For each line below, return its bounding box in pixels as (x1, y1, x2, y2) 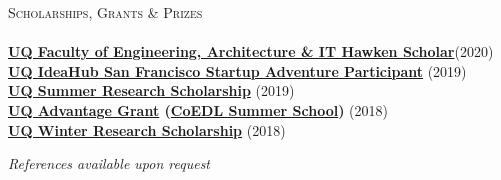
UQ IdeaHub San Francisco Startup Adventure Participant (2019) (8, 60, 467, 81)
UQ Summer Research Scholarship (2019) (8, 80, 295, 101)
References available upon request (8, 153, 211, 174)
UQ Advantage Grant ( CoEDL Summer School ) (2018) (8, 99, 389, 120)
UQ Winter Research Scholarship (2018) (8, 119, 286, 140)
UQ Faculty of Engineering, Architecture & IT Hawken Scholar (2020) (8, 41, 494, 62)
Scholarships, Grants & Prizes (8, 2, 203, 22)
